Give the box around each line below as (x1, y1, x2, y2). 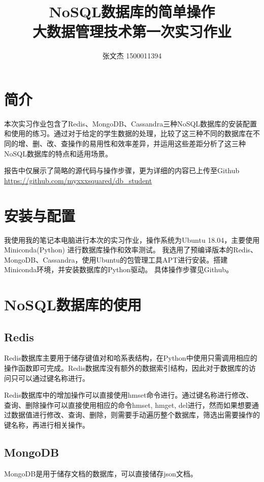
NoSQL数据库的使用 (4, 294, 142, 315)
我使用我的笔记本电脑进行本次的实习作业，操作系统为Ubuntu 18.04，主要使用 (4, 234, 260, 245)
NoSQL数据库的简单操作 (49, 1, 215, 22)
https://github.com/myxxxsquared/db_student (4, 175, 152, 185)
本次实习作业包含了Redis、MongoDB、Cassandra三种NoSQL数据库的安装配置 (4, 118, 257, 128)
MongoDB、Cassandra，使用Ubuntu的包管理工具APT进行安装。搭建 (4, 254, 228, 265)
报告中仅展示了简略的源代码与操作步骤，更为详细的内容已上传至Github (4, 165, 240, 176)
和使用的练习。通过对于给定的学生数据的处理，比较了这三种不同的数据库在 (4, 128, 253, 139)
